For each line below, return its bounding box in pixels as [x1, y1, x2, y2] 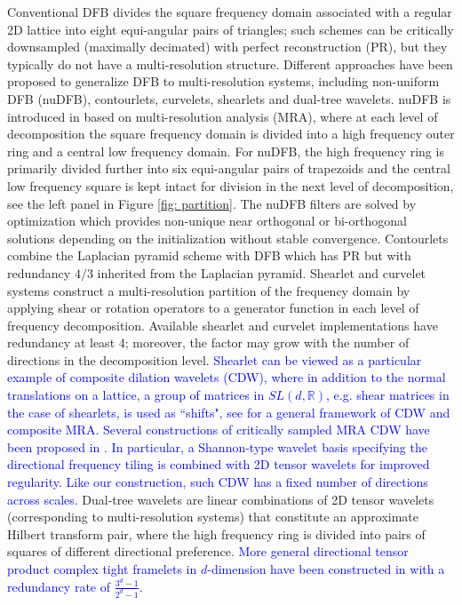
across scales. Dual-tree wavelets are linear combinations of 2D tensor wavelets [7, 490, 434, 508]
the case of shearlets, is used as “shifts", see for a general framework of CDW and [7, 402, 450, 421]
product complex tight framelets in [7, 560, 197, 577]
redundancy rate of [7, 577, 110, 595]
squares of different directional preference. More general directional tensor [7, 542, 409, 561]
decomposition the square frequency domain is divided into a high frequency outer [7, 124, 455, 143]
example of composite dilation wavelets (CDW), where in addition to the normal [7, 368, 446, 386]
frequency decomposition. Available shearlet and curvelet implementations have [7, 315, 438, 334]
